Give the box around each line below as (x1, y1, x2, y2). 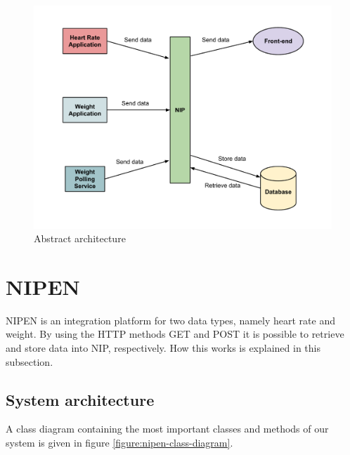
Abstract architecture (34, 231, 126, 246)
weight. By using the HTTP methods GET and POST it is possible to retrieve (6, 327, 344, 341)
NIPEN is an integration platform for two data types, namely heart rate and (6, 312, 335, 327)
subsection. (6, 354, 53, 369)
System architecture (6, 388, 155, 410)
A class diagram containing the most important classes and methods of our (6, 421, 329, 436)
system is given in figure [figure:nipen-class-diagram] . (6, 435, 233, 450)
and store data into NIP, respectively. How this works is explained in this (6, 341, 320, 355)
